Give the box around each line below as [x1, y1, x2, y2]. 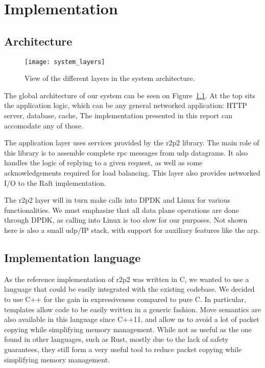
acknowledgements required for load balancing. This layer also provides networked [4, 167, 260, 178]
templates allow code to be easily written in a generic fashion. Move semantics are [4, 304, 261, 314]
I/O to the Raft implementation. [4, 177, 106, 188]
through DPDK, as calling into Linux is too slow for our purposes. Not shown [4, 214, 248, 225]
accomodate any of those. [4, 120, 83, 131]
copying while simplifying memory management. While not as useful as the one [4, 323, 252, 334]
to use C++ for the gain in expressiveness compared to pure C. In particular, [4, 293, 246, 304]
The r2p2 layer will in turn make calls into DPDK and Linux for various [4, 194, 230, 205]
